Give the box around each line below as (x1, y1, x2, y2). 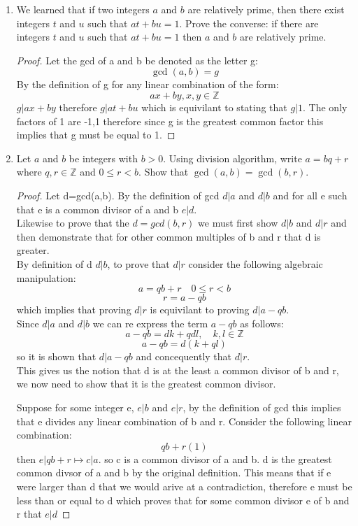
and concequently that (136, 349, 232, 364)
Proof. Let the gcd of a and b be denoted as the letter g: (16, 52, 258, 67)
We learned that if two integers (16, 2, 150, 16)
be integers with (69, 150, 138, 165)
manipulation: (16, 270, 76, 285)
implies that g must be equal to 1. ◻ (16, 127, 176, 142)
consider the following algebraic (188, 256, 323, 271)
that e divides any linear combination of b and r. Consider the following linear (16, 413, 352, 428)
